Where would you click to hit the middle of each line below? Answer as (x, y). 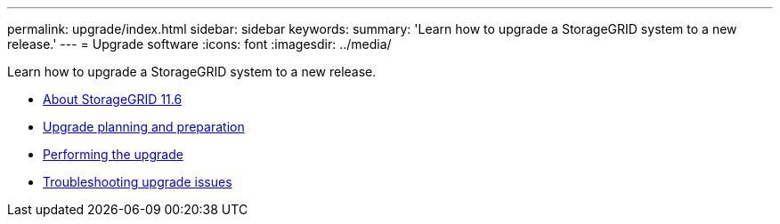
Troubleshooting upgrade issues (138, 182)
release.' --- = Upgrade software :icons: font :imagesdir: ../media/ (199, 44)
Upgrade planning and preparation (144, 127)
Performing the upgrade (113, 154)
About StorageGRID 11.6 (113, 99)
